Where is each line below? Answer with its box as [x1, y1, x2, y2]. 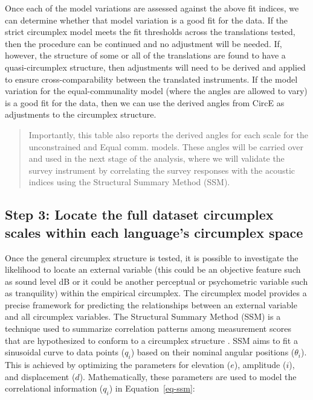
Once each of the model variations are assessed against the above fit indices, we [5, 2, 299, 14]
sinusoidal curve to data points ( [5, 346, 125, 358]
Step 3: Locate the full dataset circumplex [5, 205, 274, 224]
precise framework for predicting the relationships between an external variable [5, 298, 297, 311]
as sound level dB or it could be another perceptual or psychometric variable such [5, 275, 308, 287]
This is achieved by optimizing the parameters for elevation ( [5, 358, 231, 371]
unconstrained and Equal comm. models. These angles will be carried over [28, 140, 303, 153]
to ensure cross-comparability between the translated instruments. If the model [5, 72, 298, 85]
